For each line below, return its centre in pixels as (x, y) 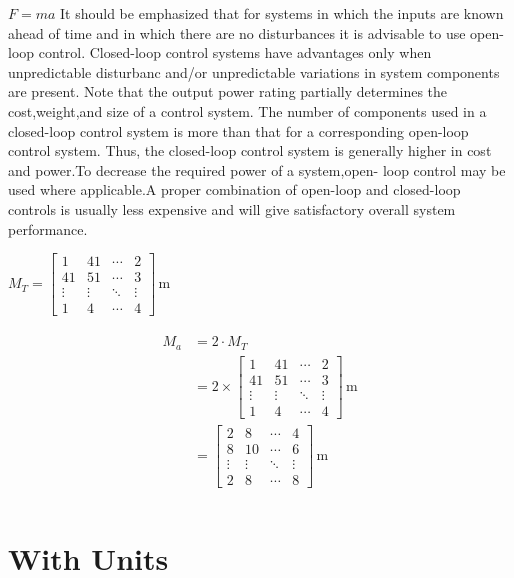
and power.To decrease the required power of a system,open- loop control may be (257, 169)
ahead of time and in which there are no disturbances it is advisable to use (237, 32)
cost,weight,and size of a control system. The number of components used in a (247, 110)
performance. (48, 228)
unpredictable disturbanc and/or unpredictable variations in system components (254, 71)
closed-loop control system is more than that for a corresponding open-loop (238, 130)
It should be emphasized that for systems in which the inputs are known (282, 13)
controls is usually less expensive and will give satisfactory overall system (232, 208)
